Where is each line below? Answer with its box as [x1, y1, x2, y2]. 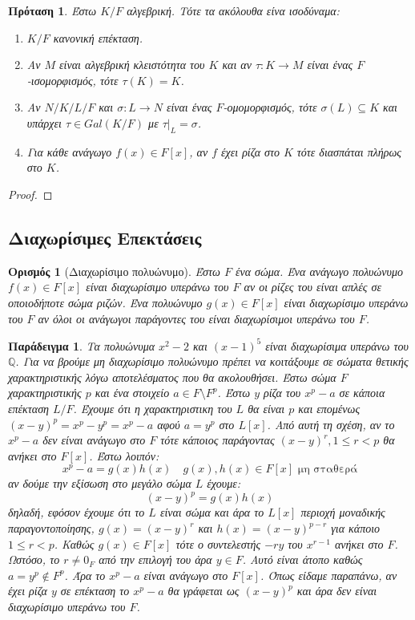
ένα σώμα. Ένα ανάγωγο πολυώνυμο [235, 262, 403, 279]
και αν [222, 56, 252, 73]
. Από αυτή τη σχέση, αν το [267, 415, 395, 432]
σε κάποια [339, 384, 385, 401]
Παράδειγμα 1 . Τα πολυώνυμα [8, 337, 155, 354]
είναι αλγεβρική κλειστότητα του [59, 56, 205, 73]
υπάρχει [26, 114, 62, 131]
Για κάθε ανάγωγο [26, 143, 112, 160]
